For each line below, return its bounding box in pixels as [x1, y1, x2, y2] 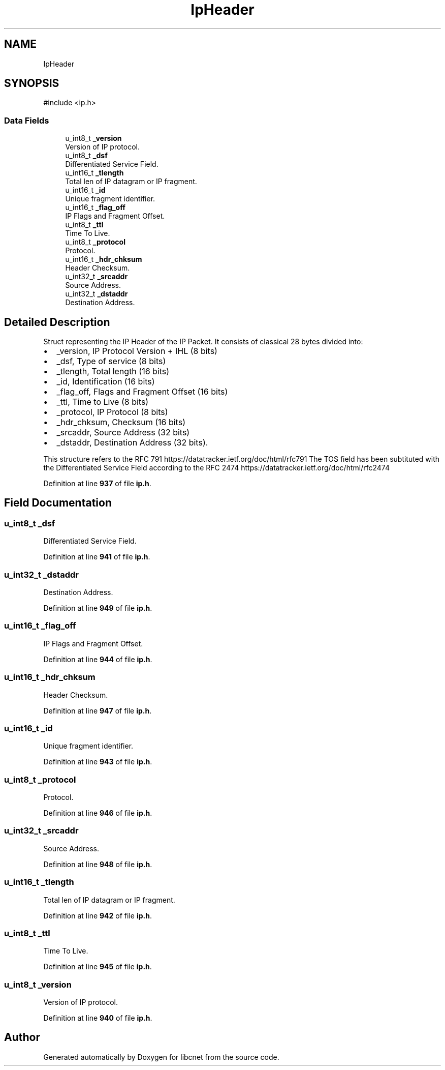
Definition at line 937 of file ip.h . [43, 479, 151, 488]
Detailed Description [4, 315, 110, 329]
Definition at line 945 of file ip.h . [43, 962, 152, 971]
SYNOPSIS [4, 77, 59, 90]
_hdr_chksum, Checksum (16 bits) [56, 417, 185, 428]
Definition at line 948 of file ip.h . [43, 859, 152, 869]
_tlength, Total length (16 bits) [56, 366, 170, 377]
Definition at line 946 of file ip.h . [43, 809, 152, 817]
